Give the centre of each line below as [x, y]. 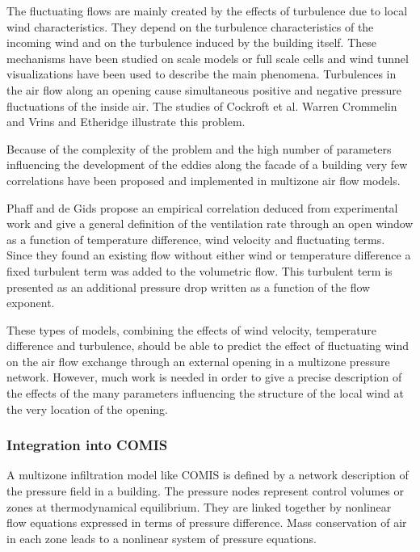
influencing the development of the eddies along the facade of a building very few [207, 164]
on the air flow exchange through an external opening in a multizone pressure [198, 361]
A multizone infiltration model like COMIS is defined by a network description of [208, 475]
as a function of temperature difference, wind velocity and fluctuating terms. [196, 239]
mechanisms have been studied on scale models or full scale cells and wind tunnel [208, 58]
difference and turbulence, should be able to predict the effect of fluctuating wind [208, 346]
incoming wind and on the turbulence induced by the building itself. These [191, 42]
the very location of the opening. [87, 409]
